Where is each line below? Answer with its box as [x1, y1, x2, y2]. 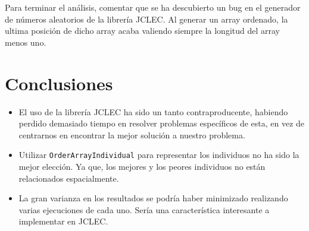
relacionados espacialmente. [18, 172, 119, 184]
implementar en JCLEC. [18, 215, 108, 227]
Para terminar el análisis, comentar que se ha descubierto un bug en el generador [5, 1, 301, 13]
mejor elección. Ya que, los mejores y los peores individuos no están [18, 160, 266, 172]
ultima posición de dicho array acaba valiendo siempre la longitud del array [5, 24, 280, 37]
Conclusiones [5, 71, 113, 95]
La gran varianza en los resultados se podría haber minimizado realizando [18, 192, 288, 204]
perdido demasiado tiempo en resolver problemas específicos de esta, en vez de [18, 117, 305, 129]
